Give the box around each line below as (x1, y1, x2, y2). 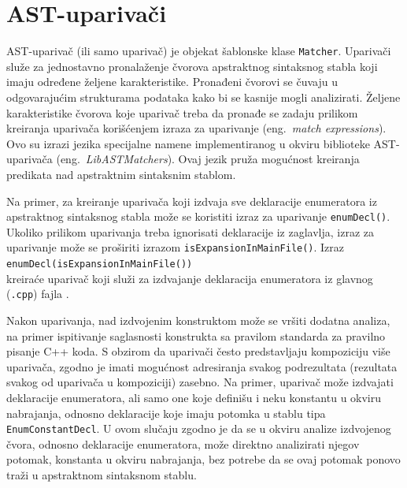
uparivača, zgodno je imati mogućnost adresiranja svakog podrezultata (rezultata (6, 358, 398, 374)
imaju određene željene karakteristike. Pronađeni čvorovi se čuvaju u (6, 73, 338, 90)
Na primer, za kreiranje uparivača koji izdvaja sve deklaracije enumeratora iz (6, 192, 377, 209)
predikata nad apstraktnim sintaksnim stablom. (6, 166, 236, 182)
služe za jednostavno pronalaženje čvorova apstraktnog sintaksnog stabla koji (6, 58, 378, 74)
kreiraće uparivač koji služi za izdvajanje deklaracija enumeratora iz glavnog (6, 270, 373, 286)
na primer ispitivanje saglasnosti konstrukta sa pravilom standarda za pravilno (6, 327, 386, 344)
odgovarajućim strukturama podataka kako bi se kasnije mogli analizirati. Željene (6, 88, 401, 105)
